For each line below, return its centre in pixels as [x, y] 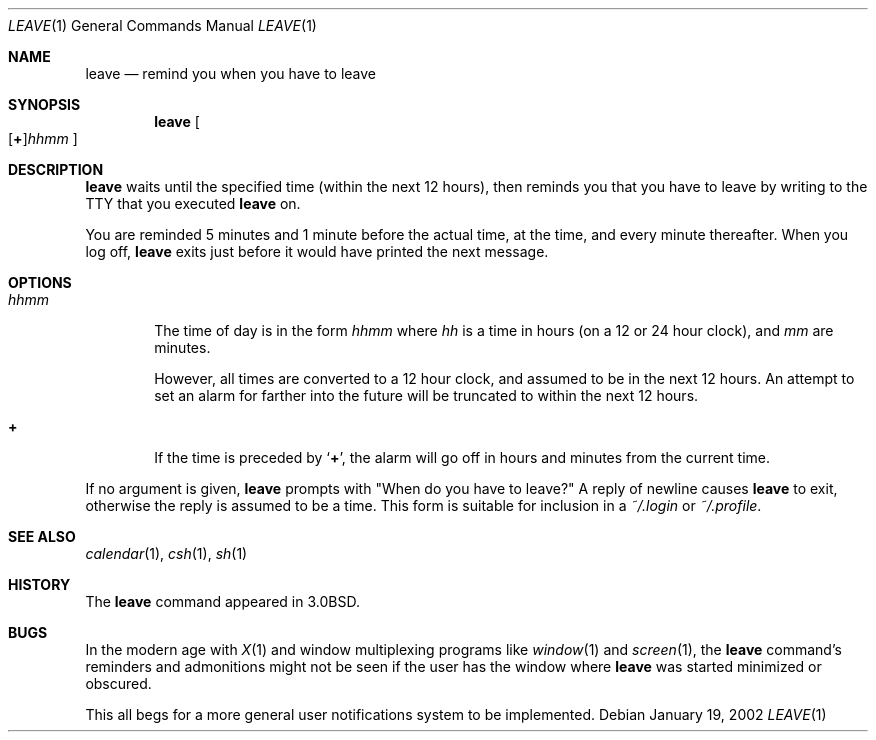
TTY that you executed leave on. [193, 203]
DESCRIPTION [56, 169]
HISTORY [39, 584]
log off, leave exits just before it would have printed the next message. [317, 251]
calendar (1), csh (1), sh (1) [166, 553]
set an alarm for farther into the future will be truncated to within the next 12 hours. [426, 395]
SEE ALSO [42, 536]
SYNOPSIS [44, 104]
